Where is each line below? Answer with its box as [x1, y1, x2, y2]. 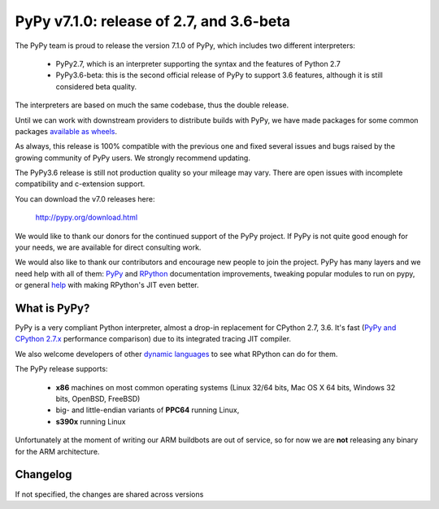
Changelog [15, 468, 72, 481]
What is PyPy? [15, 302, 90, 315]
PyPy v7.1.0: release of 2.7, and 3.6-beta [15, 12, 291, 30]
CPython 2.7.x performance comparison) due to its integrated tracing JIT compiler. [15, 334, 292, 344]
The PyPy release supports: [15, 364, 108, 374]
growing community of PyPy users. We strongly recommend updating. [15, 153, 251, 163]
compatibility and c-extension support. [15, 179, 146, 189]
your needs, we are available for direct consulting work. [15, 242, 202, 252]
